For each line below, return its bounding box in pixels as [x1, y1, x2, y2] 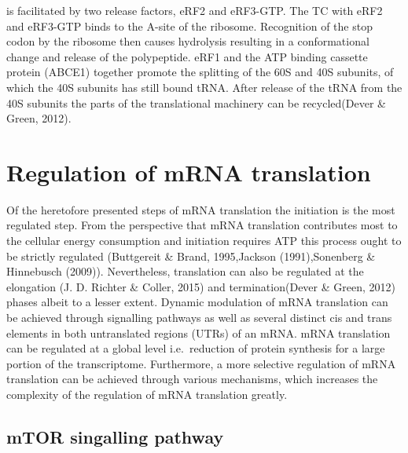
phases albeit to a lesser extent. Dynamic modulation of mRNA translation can [6, 294, 388, 310]
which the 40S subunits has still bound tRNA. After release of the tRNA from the [6, 79, 402, 95]
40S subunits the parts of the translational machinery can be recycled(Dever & [6, 94, 386, 111]
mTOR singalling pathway [6, 424, 224, 448]
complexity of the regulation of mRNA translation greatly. [6, 386, 288, 402]
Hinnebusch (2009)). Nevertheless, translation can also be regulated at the [6, 263, 364, 279]
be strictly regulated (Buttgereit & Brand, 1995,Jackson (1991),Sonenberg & [6, 247, 376, 264]
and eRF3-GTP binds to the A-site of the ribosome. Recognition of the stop [6, 17, 373, 34]
